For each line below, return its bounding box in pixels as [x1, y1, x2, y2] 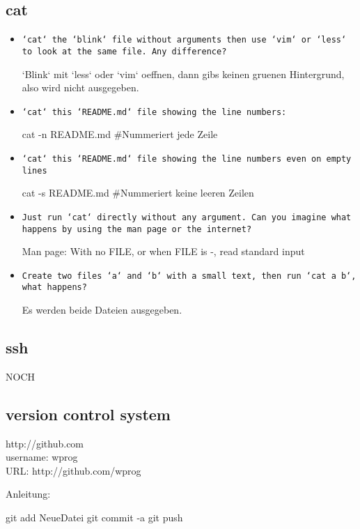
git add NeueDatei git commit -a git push [6, 510, 183, 525]
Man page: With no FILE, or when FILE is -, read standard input [22, 244, 305, 259]
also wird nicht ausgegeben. [22, 80, 139, 95]
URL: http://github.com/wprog [6, 463, 141, 477]
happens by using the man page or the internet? [22, 224, 252, 234]
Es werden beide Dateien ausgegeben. [22, 302, 182, 317]
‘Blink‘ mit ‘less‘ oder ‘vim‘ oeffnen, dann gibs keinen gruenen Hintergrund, [22, 66, 345, 81]
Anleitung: [6, 486, 51, 501]
